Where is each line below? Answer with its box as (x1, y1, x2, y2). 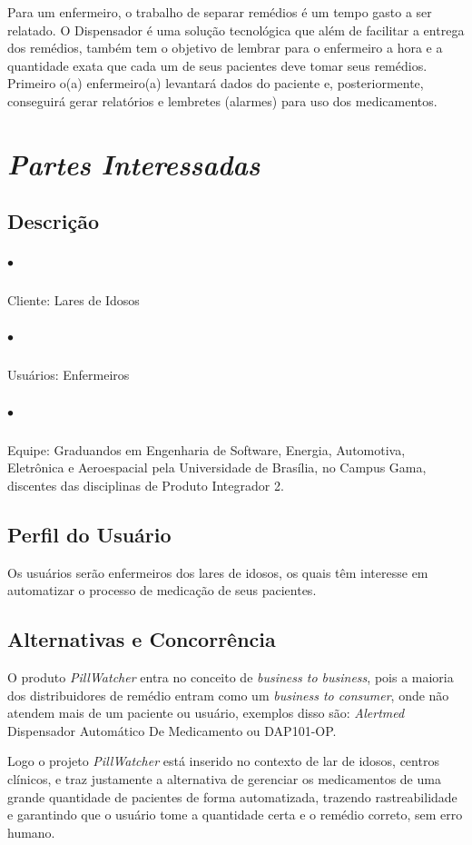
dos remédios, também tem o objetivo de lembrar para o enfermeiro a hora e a (7, 38, 443, 57)
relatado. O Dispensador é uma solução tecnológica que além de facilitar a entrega (7, 20, 465, 39)
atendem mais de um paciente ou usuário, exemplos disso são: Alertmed (7, 703, 405, 722)
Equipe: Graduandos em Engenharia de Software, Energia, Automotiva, (7, 440, 406, 459)
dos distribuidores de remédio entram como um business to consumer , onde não (7, 685, 449, 704)
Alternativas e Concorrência (7, 625, 276, 653)
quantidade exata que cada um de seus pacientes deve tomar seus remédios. (7, 55, 428, 75)
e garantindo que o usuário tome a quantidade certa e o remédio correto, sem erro (7, 805, 463, 824)
